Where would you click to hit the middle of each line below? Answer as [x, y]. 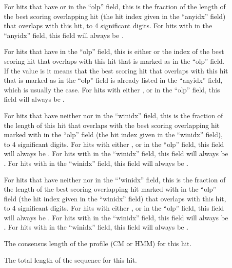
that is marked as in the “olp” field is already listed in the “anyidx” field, [113, 80]
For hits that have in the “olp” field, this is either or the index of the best [114, 51]
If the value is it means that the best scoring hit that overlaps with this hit [116, 70]
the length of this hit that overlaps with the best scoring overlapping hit [112, 125]
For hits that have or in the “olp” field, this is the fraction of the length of [115, 6]
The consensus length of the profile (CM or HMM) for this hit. [98, 243]
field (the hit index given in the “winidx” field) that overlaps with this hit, [115, 198]
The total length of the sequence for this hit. [70, 259]
